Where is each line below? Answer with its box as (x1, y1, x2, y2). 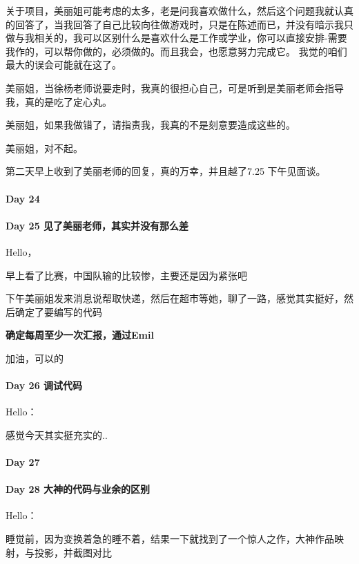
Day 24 (6, 191, 40, 205)
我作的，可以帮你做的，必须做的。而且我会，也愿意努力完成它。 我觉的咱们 (6, 44, 347, 58)
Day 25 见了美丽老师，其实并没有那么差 (6, 218, 189, 232)
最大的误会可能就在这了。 (6, 57, 122, 72)
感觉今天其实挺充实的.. (6, 427, 108, 442)
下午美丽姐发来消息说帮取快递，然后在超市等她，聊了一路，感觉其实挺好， (6, 291, 344, 305)
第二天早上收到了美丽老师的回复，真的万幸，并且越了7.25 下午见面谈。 (6, 164, 326, 178)
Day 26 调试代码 (6, 378, 83, 393)
